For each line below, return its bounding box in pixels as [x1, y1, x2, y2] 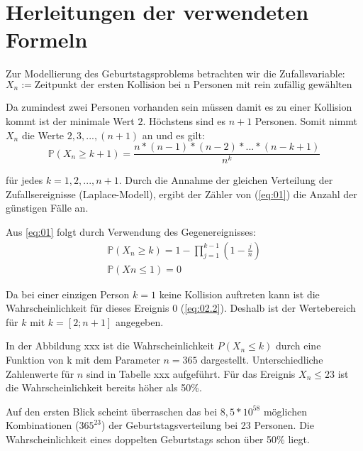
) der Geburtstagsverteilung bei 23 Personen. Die [101, 418, 314, 433]
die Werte [21, 127, 65, 142]
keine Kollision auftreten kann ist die [159, 286, 320, 301]
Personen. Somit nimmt [255, 113, 358, 128]
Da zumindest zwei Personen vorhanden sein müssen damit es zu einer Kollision [6, 99, 352, 114]
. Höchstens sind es [143, 113, 225, 128]
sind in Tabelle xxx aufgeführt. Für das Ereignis [86, 366, 296, 381]
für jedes [6, 173, 43, 188]
